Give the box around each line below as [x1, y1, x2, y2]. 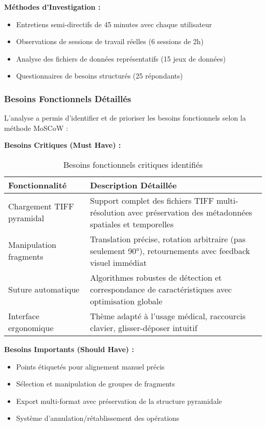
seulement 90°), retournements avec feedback [90, 244, 250, 257]
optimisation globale [90, 295, 163, 307]
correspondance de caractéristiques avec [90, 283, 232, 295]
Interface [8, 309, 39, 322]
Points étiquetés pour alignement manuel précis [16, 361, 165, 372]
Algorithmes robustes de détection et [90, 271, 222, 283]
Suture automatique [8, 283, 80, 295]
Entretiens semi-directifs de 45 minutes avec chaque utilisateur [16, 18, 212, 29]
